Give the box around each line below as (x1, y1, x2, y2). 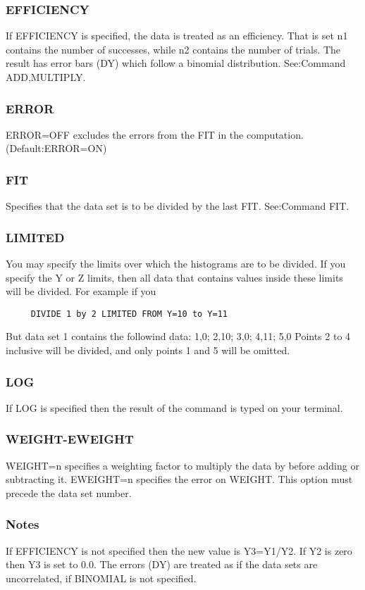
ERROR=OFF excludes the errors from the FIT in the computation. (6, 127, 304, 142)
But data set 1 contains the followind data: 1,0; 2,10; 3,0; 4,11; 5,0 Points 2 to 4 (6, 329, 351, 344)
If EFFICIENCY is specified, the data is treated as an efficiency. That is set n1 (6, 28, 348, 43)
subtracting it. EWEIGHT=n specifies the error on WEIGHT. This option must (6, 472, 353, 487)
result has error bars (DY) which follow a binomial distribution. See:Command (6, 56, 346, 70)
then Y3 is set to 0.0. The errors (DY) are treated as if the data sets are (6, 557, 318, 572)
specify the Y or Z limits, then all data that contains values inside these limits (6, 270, 343, 284)
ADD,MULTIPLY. (6, 70, 86, 84)
